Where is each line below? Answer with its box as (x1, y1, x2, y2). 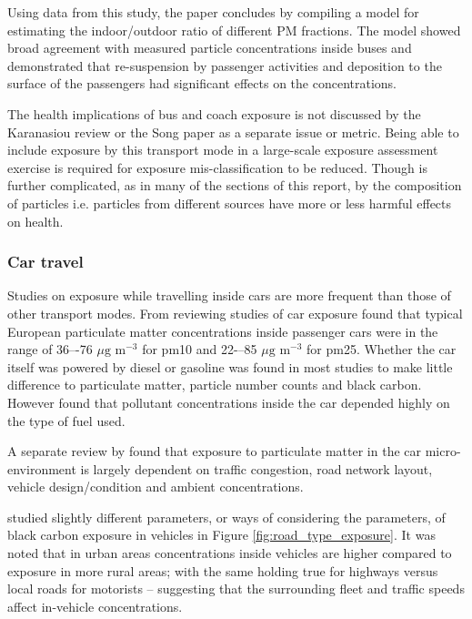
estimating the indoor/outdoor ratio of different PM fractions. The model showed (7, 20, 461, 39)
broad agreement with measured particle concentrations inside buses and (7, 38, 412, 57)
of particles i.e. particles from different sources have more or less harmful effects (7, 193, 452, 212)
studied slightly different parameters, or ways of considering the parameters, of (7, 507, 446, 526)
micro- (425, 441, 461, 461)
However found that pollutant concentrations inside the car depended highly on (7, 392, 450, 411)
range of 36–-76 (7, 340, 93, 359)
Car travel (7, 250, 84, 273)
